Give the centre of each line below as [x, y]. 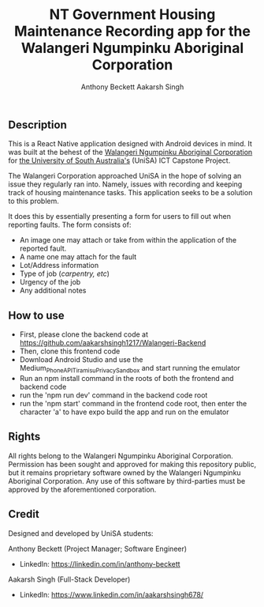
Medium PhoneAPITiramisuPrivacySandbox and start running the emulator [130, 369]
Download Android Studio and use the [81, 360]
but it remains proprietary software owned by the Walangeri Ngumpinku [125, 473]
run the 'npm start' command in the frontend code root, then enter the [133, 403]
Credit [24, 514]
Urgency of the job [50, 282]
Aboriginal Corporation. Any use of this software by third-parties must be [127, 481]
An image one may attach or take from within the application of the [128, 240]
